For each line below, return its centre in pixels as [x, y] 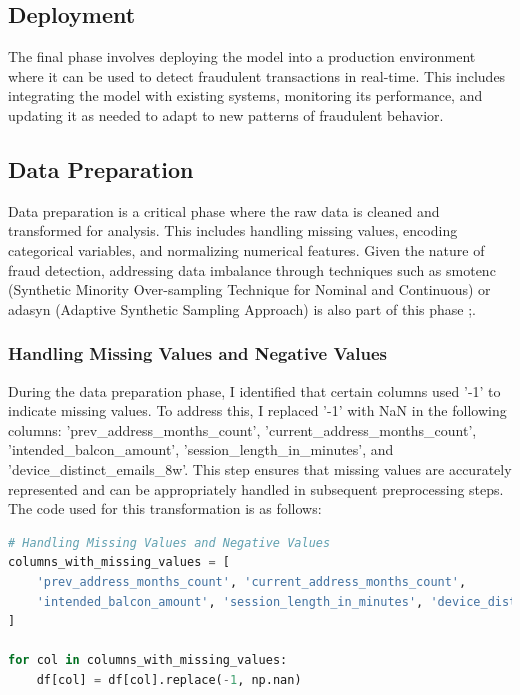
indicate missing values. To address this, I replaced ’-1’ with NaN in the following [257, 410]
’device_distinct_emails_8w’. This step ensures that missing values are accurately [260, 468]
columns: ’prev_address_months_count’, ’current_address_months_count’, [242, 429]
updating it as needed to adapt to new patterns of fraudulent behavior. [226, 114]
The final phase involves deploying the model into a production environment [242, 56]
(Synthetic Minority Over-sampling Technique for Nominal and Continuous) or [249, 289]
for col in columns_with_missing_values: [148, 660]
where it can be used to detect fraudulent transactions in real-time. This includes [257, 75]
